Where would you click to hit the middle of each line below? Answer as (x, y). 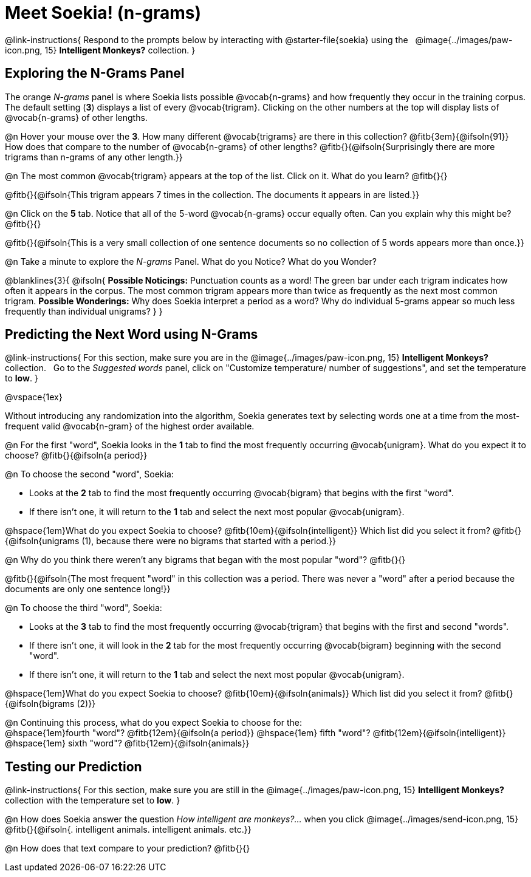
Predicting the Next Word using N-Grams (132, 335)
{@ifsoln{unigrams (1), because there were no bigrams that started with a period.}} (170, 541)
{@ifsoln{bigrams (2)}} (50, 704)
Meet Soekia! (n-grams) (103, 13)
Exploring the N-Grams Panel (95, 73)
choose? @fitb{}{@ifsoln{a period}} (76, 456)
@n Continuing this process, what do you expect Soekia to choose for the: (153, 723)
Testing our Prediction (74, 766)
